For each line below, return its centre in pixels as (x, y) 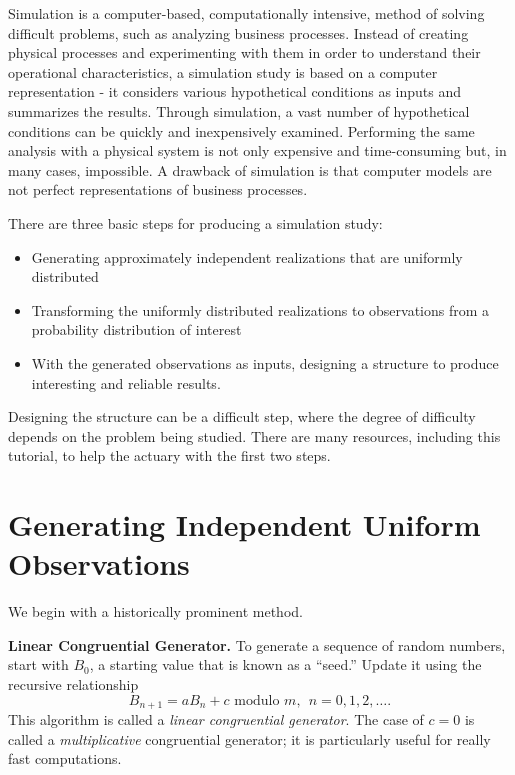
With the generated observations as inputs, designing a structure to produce (265, 362)
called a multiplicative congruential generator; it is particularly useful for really (249, 738)
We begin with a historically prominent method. (155, 611)
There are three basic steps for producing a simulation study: (195, 222)
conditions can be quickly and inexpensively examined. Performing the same (241, 130)
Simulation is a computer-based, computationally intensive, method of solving (246, 13)
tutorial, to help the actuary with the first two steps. (169, 455)
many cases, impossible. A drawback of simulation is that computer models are (250, 169)
